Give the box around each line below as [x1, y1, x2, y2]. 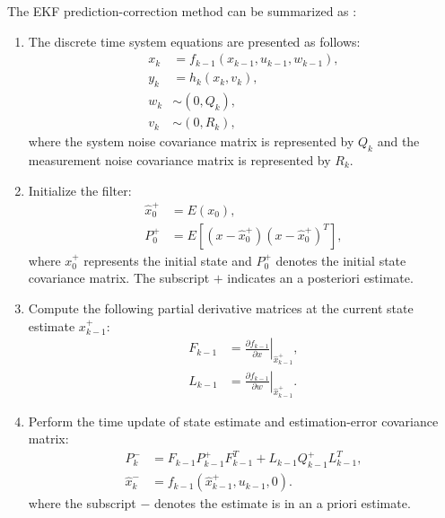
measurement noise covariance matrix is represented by [28, 150, 331, 169]
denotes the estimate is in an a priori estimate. [154, 494, 411, 513]
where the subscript [28, 494, 136, 513]
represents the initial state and [83, 250, 252, 269]
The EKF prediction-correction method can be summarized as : [7, 2, 357, 20]
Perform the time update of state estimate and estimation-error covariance [28, 411, 439, 430]
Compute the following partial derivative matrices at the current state [28, 299, 414, 318]
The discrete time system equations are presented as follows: [28, 31, 361, 50]
